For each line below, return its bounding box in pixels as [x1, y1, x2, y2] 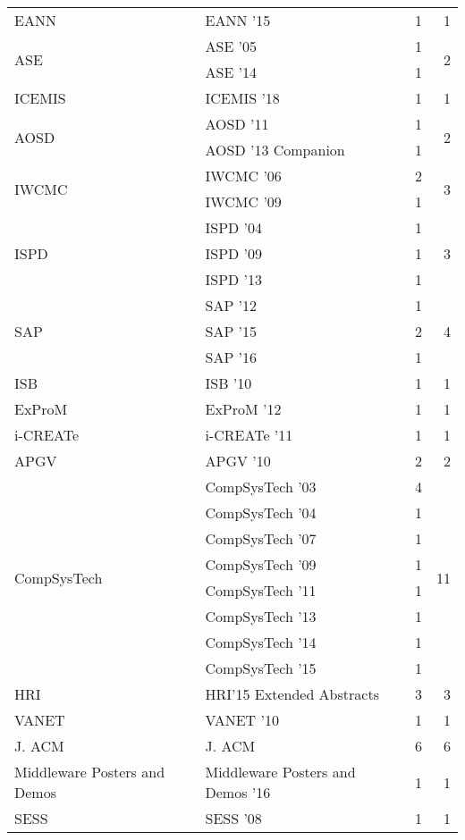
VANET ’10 [205, 710, 279, 730]
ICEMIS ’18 [205, 88, 280, 108]
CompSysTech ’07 [205, 528, 317, 549]
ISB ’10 [205, 373, 252, 393]
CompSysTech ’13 [205, 606, 317, 626]
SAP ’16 [205, 347, 258, 367]
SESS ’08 [205, 808, 262, 828]
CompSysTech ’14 [205, 632, 317, 652]
